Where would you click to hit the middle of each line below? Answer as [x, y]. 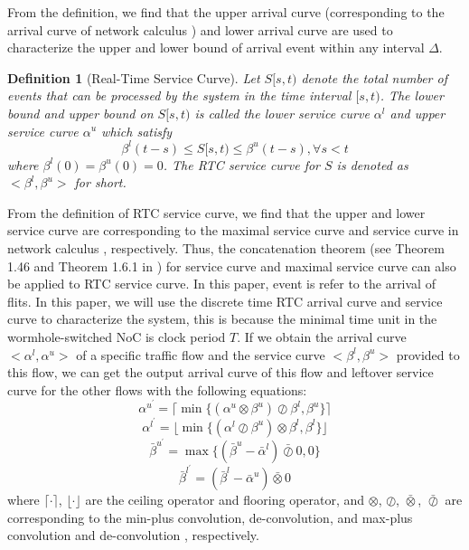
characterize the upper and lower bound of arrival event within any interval [216, 47]
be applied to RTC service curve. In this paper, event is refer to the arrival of [221, 284]
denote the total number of [374, 77]
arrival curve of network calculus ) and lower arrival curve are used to [200, 29]
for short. [100, 182]
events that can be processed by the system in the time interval [179, 95]
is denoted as [372, 164]
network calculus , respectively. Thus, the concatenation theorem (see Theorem [226, 248]
